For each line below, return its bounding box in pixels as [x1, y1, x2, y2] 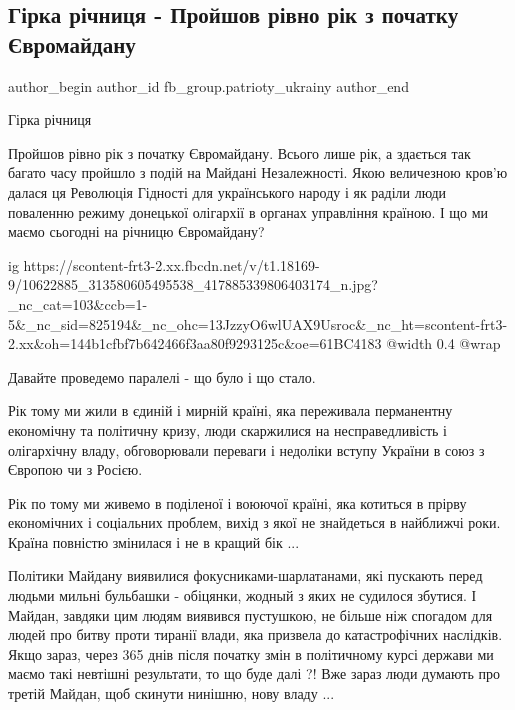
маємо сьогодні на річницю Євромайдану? [8, 221, 265, 242]
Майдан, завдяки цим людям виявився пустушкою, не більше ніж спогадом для [8, 604, 493, 625]
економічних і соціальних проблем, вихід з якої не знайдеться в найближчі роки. [8, 512, 501, 533]
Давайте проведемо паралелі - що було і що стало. [8, 366, 316, 387]
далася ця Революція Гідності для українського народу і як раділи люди [8, 181, 447, 202]
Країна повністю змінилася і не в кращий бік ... [8, 531, 300, 552]
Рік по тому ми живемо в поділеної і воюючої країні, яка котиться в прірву [8, 492, 467, 513]
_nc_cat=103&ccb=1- [8, 293, 148, 314]
